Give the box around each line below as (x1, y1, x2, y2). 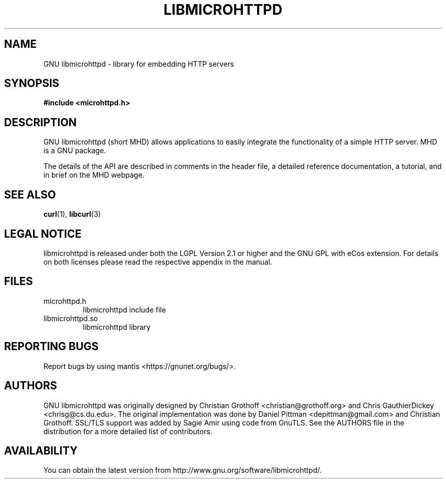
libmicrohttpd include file (82, 305, 166, 314)
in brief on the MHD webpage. (43, 171, 145, 180)
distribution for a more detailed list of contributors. (43, 427, 212, 436)
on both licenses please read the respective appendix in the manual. (43, 257, 272, 266)
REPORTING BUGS (4, 340, 99, 353)
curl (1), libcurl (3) (43, 210, 101, 219)
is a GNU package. (43, 146, 106, 155)
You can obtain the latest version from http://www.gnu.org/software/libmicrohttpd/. (43, 466, 322, 475)
